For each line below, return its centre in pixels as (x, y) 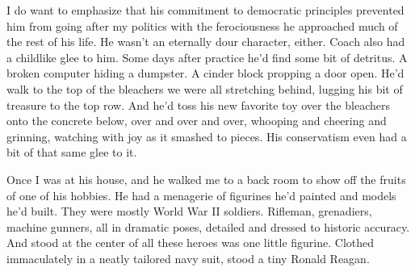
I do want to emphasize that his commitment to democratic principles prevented (205, 10)
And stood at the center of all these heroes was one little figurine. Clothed (191, 243)
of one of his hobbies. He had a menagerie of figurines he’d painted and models (201, 195)
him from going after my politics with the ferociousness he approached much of (202, 25)
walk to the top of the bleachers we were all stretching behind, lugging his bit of (205, 88)
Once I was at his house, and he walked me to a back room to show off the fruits (206, 179)
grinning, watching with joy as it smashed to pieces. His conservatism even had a (207, 136)
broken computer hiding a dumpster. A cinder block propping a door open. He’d (205, 73)
